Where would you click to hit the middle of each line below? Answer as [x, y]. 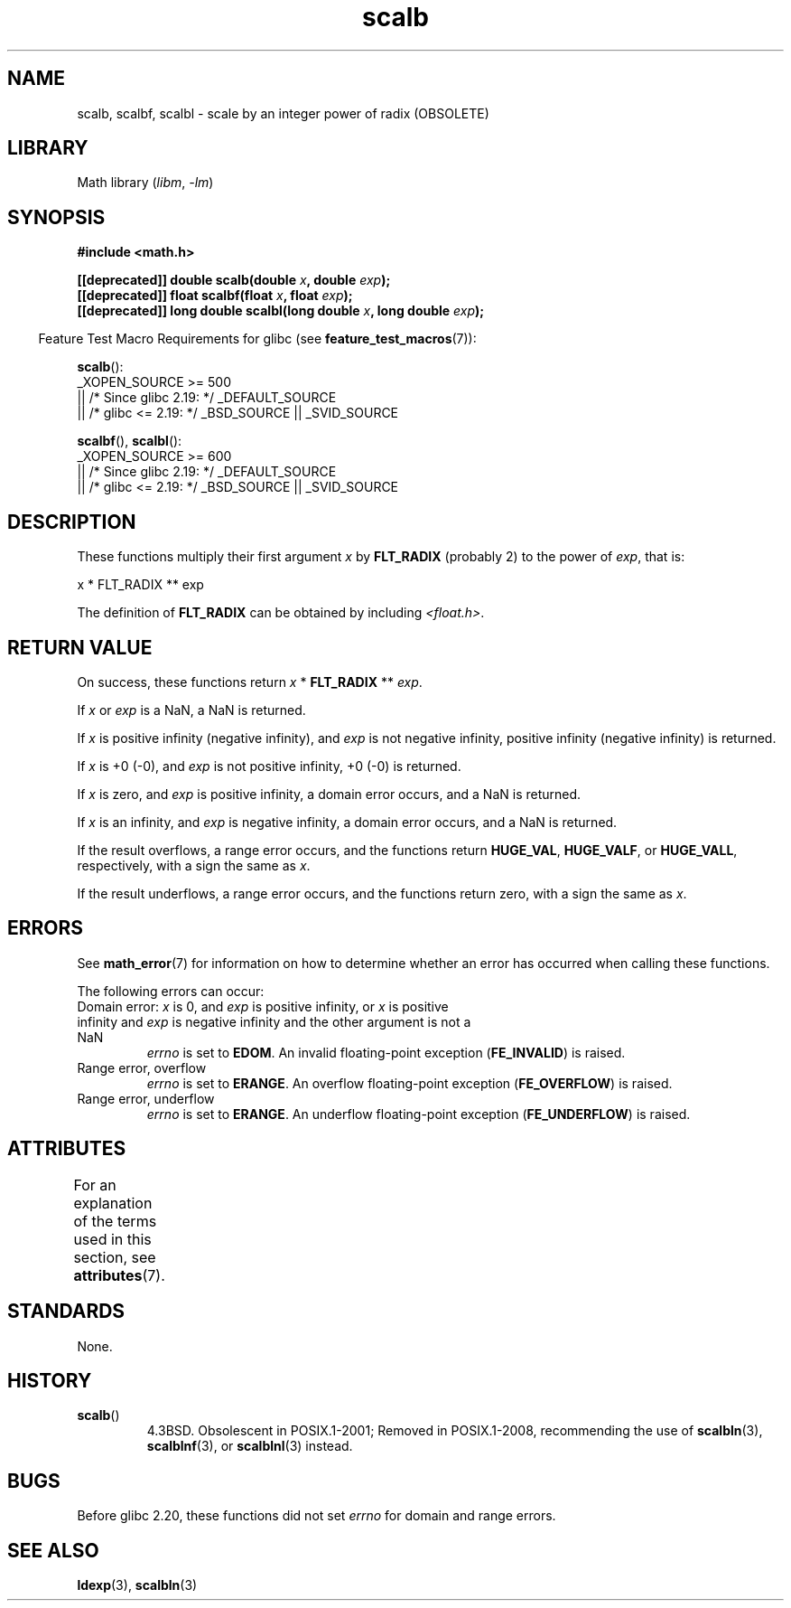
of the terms [115, 1221]
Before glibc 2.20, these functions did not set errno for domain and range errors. [316, 1516]
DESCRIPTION [72, 522]
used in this [112, 1239]
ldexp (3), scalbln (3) [137, 1585]
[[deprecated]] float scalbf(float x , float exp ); [215, 296]
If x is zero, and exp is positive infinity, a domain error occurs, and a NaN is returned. [329, 794]
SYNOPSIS [56, 217]
